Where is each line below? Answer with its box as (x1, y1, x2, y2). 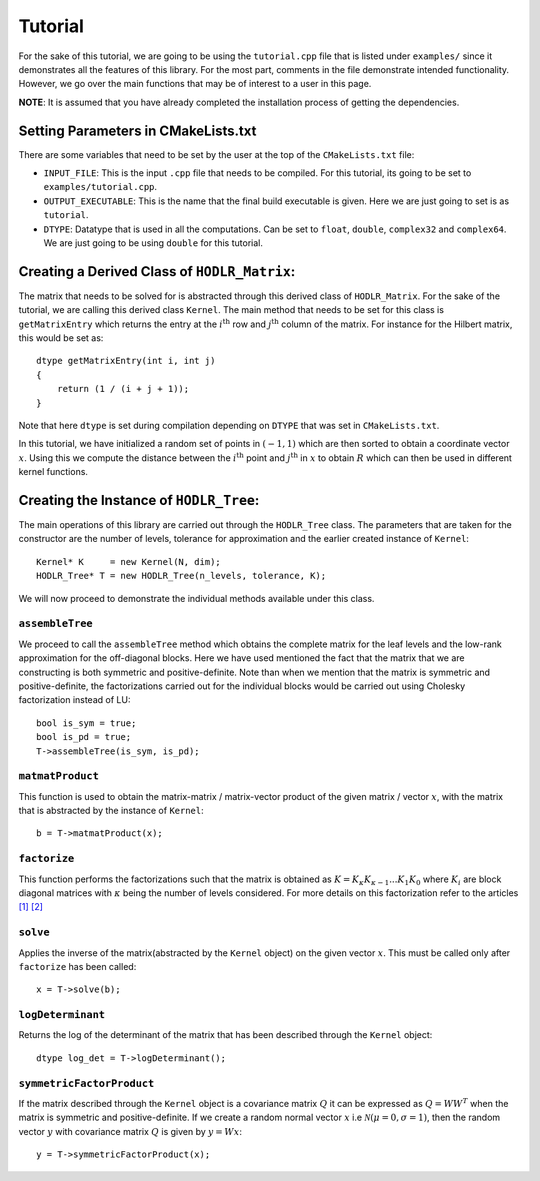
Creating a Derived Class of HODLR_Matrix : (18, 263, 296, 280)
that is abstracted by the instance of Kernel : (18, 805, 204, 817)
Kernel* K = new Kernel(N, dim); (36, 556, 222, 567)
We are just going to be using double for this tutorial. (43, 236, 264, 249)
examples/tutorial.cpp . (43, 181, 158, 193)
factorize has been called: (18, 960, 137, 972)
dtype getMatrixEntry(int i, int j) (36, 355, 216, 367)
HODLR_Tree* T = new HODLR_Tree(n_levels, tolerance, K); (36, 570, 327, 582)
